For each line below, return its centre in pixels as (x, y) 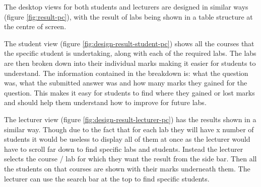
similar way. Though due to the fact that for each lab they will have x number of (129, 129)
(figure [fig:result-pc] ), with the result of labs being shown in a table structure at (128, 16)
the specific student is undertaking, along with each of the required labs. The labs (130, 53)
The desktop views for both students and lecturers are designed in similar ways (126, 7)
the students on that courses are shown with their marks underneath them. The (127, 168)
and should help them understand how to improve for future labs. (105, 102)
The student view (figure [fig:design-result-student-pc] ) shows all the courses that (129, 43)
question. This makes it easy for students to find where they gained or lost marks (129, 92)
